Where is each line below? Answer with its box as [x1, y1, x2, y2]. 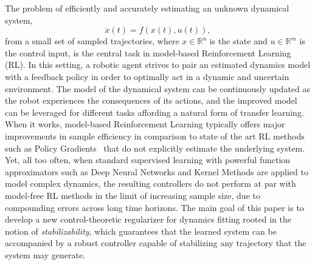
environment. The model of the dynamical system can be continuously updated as [5, 82, 311, 95]
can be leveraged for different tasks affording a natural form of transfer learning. [5, 106, 304, 118]
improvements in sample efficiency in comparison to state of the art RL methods [5, 129, 305, 142]
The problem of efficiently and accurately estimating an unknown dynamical [5, 2, 289, 14]
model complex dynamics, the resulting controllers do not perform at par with [5, 177, 296, 190]
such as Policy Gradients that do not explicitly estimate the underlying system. [5, 141, 305, 154]
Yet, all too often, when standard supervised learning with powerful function [5, 153, 291, 166]
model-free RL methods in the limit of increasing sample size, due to [5, 189, 260, 201]
